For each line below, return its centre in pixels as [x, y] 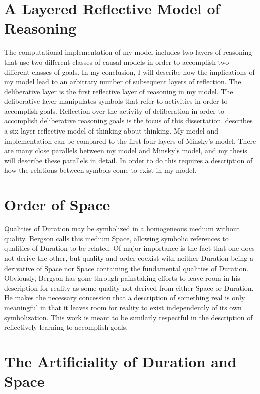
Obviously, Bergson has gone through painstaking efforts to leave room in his [122, 278]
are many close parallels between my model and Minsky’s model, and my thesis [126, 150]
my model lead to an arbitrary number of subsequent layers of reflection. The [123, 82]
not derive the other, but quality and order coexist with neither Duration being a [129, 258]
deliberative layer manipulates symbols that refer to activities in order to [116, 101]
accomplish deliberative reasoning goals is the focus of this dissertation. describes [128, 121]
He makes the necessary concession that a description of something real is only [125, 297]
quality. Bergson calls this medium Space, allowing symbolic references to [116, 238]
